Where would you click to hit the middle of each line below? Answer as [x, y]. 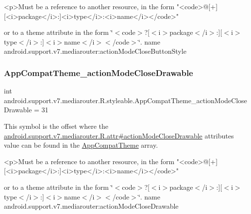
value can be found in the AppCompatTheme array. [81, 145]
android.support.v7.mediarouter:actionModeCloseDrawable [91, 206]
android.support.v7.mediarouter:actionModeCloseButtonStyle [95, 51]
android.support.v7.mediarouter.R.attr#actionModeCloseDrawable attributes [119, 135]
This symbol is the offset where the [56, 126]
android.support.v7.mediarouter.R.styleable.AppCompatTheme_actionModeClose [125, 100]
